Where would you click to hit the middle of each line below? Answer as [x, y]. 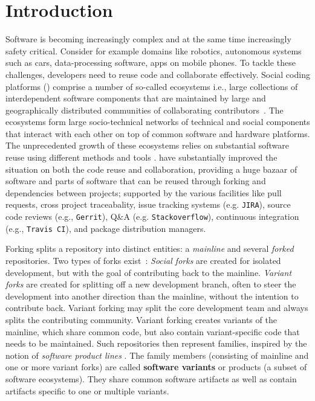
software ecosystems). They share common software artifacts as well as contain [151, 378]
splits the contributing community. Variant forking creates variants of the [141, 319]
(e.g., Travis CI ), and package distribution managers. [106, 228]
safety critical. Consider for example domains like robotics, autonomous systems [154, 50]
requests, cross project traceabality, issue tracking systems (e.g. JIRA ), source [148, 204]
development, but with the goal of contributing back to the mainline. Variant [149, 272]
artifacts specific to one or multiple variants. [87, 390]
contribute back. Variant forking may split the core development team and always [157, 308]
